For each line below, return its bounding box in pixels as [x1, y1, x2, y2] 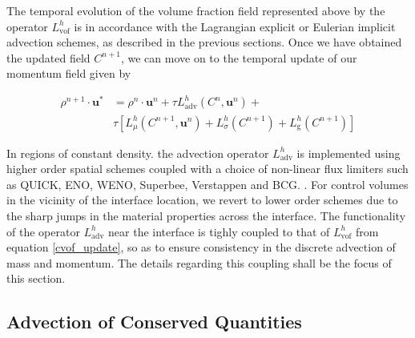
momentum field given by [6, 65, 131, 82]
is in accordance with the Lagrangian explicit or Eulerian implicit [74, 18, 396, 34]
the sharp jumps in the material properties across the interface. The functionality [6, 207, 406, 223]
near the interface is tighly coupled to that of [108, 223, 330, 239]
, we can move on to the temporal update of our [120, 49, 357, 66]
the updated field [6, 49, 91, 66]
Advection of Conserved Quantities [6, 309, 302, 334]
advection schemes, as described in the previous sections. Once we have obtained [6, 34, 402, 50]
